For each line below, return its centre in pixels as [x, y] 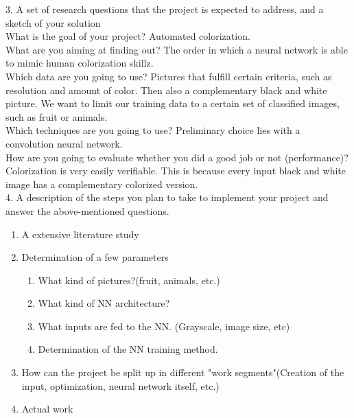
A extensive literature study [80, 234]
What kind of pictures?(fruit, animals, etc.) [129, 280]
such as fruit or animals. [57, 116]
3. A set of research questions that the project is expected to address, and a [165, 9]
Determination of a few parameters [95, 257]
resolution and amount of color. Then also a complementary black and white [166, 90]
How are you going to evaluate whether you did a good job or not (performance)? [177, 157]
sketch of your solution [53, 22]
